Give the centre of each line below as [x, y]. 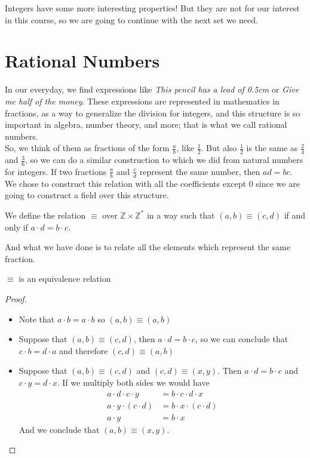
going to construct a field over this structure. [87, 195]
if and [295, 215]
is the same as [272, 148]
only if [16, 227]
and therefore [84, 350]
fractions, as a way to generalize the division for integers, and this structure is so [153, 113]
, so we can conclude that [242, 339]
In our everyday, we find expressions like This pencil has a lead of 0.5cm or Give [152, 89]
